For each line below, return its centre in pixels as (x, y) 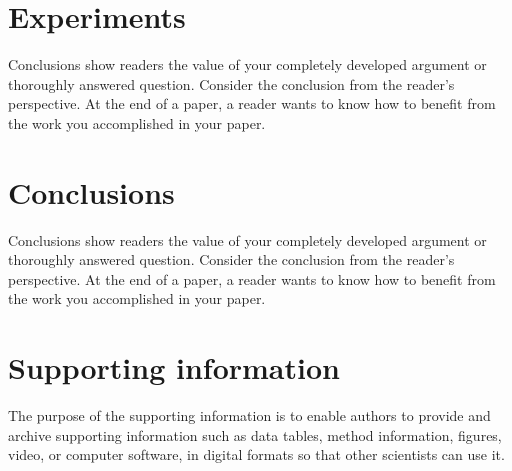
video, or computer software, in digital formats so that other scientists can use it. (256, 454)
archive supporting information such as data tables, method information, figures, (255, 434)
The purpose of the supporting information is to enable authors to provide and (249, 415)
